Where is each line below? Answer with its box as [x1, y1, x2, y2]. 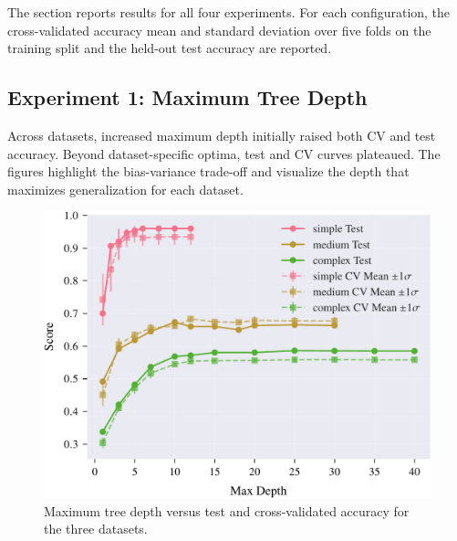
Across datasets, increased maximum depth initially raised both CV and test [7, 125, 436, 144]
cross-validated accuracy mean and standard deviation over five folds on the [7, 20, 431, 39]
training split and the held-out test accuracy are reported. [7, 38, 332, 58]
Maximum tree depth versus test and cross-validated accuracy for [44, 501, 410, 520]
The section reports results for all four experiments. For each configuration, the [7, 3, 451, 21]
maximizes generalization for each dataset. [7, 179, 244, 198]
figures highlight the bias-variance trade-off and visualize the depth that [7, 162, 410, 181]
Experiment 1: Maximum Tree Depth [7, 83, 368, 111]
